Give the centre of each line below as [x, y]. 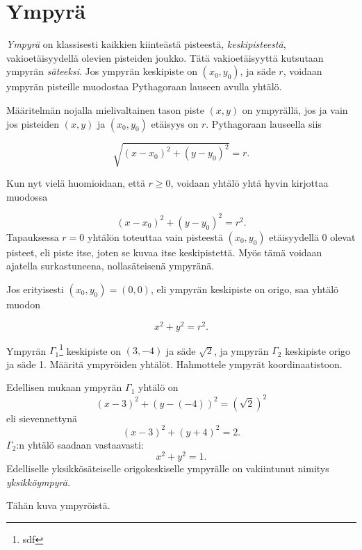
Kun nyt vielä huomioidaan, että [76, 183]
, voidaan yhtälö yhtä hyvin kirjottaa [249, 183]
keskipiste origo [318, 350]
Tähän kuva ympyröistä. [58, 505]
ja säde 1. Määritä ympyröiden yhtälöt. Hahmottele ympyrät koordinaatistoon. [174, 364]
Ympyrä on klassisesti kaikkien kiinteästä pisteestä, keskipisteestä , [146, 44]
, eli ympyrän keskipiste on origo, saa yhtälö [245, 289]
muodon [24, 304]
